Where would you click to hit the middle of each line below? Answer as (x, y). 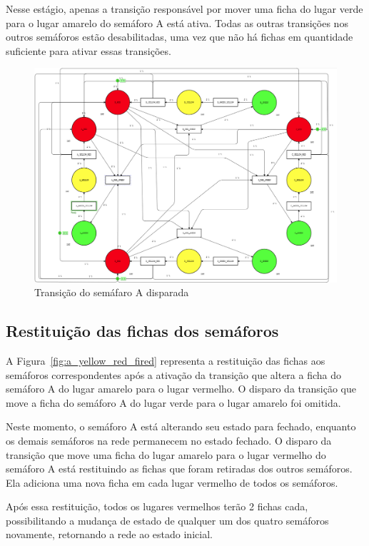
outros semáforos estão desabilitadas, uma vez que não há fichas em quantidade (180, 37)
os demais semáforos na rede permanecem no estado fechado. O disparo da (169, 440)
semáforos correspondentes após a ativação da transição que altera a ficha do (174, 374)
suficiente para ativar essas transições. (89, 50)
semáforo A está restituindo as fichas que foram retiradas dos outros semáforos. (179, 469)
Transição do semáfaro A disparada (112, 292)
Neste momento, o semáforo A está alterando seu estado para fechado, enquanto (181, 426)
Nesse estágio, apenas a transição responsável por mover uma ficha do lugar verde (184, 9)
